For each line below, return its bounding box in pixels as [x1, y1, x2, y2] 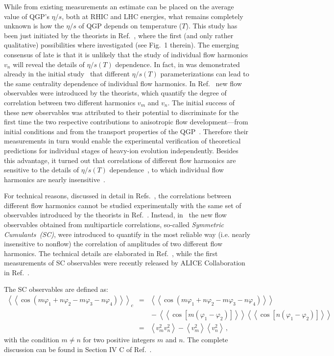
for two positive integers [83, 334, 155, 345]
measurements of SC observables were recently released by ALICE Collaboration [4, 258, 245, 268]
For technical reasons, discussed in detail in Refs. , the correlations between [4, 190, 232, 201]
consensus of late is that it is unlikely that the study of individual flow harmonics [4, 49, 248, 59]
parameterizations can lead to [160, 69, 249, 79]
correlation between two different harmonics [4, 97, 136, 107]
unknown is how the [4, 21, 64, 31]
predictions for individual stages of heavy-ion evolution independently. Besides [4, 145, 239, 155]
